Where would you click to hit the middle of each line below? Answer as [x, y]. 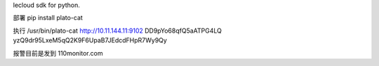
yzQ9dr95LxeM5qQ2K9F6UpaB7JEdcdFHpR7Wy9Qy [90, 40]
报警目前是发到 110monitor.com [58, 53]
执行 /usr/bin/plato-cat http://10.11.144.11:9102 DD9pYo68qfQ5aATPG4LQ [118, 31]
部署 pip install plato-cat [48, 18]
